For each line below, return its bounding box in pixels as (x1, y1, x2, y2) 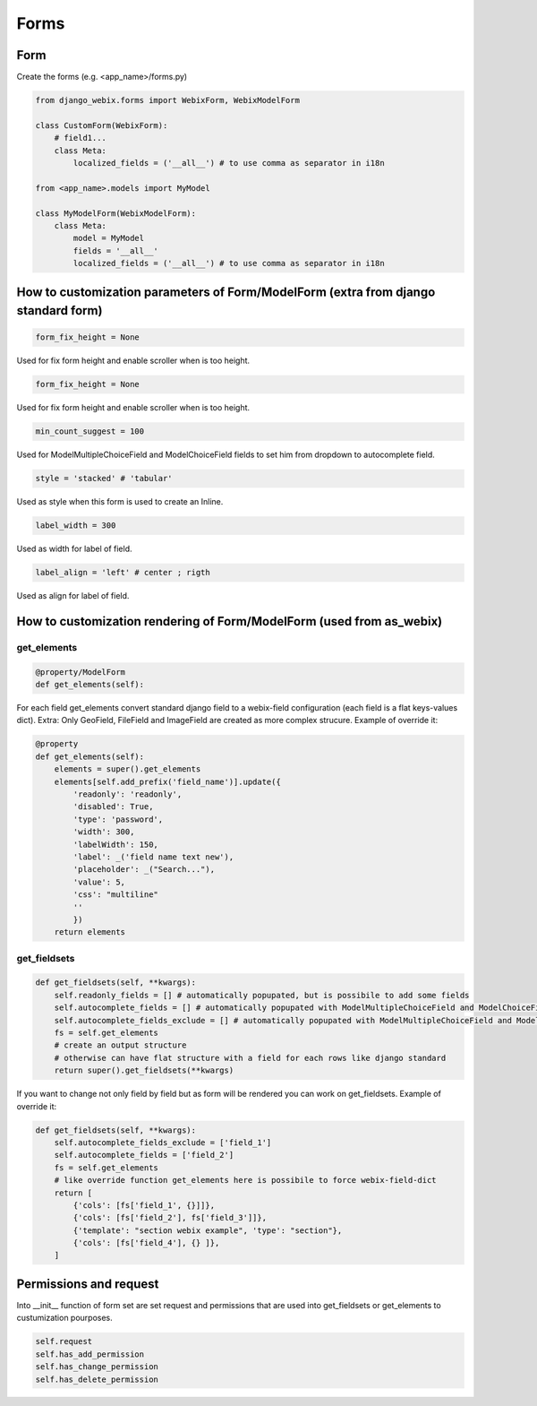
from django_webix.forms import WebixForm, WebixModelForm (35, 95, 300, 106)
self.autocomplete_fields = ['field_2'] (54, 1150, 234, 1160)
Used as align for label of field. (16, 591, 130, 601)
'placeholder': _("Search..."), (72, 865, 215, 875)
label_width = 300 (35, 521, 116, 530)
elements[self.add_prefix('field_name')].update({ (54, 776, 281, 787)
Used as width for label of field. (16, 543, 133, 555)
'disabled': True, (72, 802, 154, 812)
